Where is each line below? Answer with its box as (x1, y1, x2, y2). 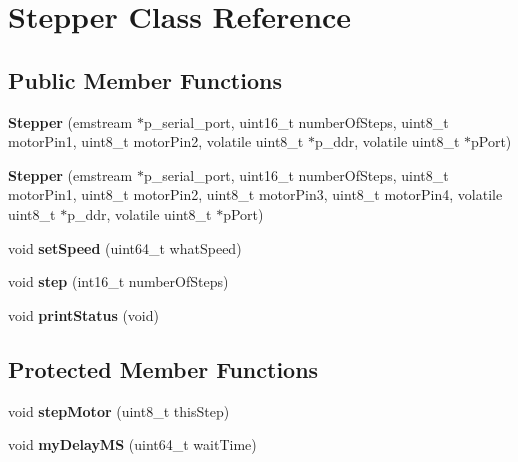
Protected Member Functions (8, 353, 319, 384)
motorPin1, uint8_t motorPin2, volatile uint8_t (8, 131, 304, 152)
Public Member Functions (8, 64, 282, 95)
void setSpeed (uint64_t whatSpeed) (8, 237, 242, 258)
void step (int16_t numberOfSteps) (8, 271, 229, 292)
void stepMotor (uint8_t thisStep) (8, 400, 230, 421)
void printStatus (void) (8, 304, 159, 325)
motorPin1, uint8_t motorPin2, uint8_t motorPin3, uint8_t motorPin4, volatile (8, 184, 503, 205)
